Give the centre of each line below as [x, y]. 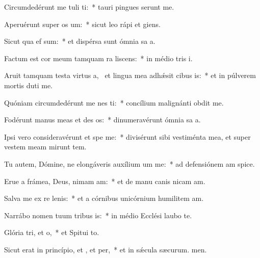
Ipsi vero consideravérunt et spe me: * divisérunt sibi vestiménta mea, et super [127, 136]
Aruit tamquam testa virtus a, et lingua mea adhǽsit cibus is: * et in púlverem [130, 75]
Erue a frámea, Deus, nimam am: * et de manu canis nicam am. [105, 181]
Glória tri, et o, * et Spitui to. [52, 232]
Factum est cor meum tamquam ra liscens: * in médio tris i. [98, 58]
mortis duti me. [29, 85]
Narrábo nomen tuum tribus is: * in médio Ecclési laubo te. [98, 215]
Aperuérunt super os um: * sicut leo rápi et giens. [82, 24]
